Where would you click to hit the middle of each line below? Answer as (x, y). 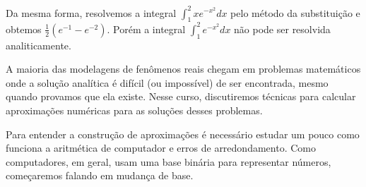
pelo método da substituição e (295, 12)
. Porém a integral (146, 29)
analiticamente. (39, 45)
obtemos (24, 29)
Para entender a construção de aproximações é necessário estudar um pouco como (183, 134)
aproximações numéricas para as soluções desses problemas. (134, 110)
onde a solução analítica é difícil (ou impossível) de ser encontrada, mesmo (167, 82)
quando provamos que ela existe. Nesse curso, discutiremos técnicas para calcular (181, 96)
